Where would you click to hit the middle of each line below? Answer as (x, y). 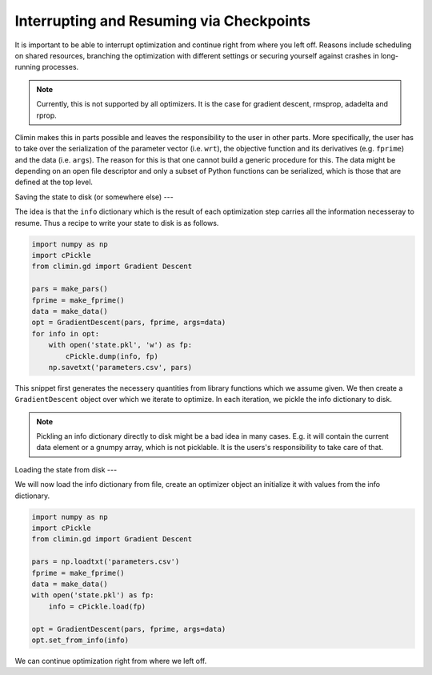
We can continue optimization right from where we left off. (111, 661)
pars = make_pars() (70, 289)
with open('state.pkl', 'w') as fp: (120, 345)
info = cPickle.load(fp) (97, 606)
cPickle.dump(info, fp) (112, 356)
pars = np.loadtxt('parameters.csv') (106, 562)
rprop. (47, 115)
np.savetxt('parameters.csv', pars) (120, 367)
